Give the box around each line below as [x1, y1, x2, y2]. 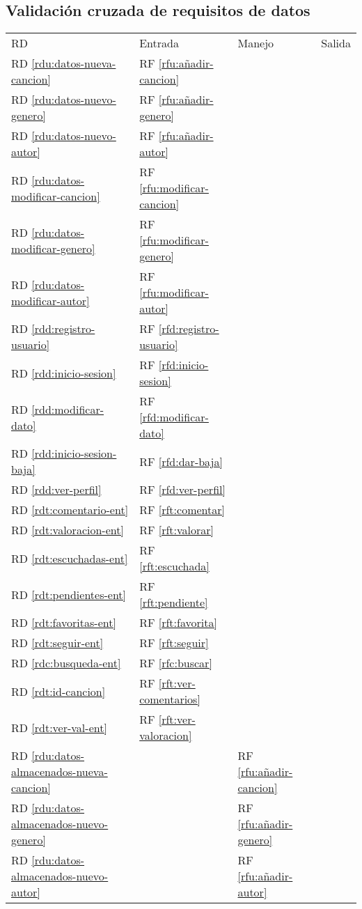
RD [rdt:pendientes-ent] [11, 586, 127, 603]
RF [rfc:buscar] [139, 655, 212, 671]
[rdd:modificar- [31, 401, 104, 417]
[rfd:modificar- [139, 409, 209, 426]
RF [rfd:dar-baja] [139, 453, 223, 469]
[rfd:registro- [158, 320, 219, 337]
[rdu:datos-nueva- [31, 55, 116, 72]
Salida [321, 35, 351, 52]
